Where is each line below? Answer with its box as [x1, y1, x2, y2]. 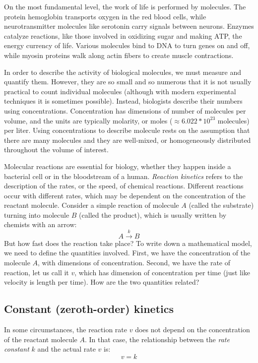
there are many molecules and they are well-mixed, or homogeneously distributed [4, 134, 251, 145]
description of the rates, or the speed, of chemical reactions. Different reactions [4, 181, 244, 191]
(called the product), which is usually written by [79, 209, 227, 220]
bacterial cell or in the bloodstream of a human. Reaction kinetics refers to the [4, 171, 243, 181]
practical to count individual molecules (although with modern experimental [4, 86, 236, 96]
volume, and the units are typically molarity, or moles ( [4, 115, 173, 125]
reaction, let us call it [4, 267, 69, 277]
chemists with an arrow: [4, 219, 77, 230]
